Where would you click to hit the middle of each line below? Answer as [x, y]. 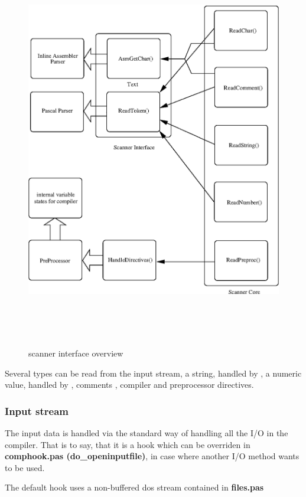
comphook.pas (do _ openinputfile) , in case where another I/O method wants [152, 456]
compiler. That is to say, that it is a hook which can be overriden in [128, 444]
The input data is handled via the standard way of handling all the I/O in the [147, 432]
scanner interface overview [76, 353]
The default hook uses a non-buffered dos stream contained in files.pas [134, 487]
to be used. [25, 467]
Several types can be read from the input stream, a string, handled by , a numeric [153, 373]
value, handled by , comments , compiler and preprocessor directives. [129, 385]
